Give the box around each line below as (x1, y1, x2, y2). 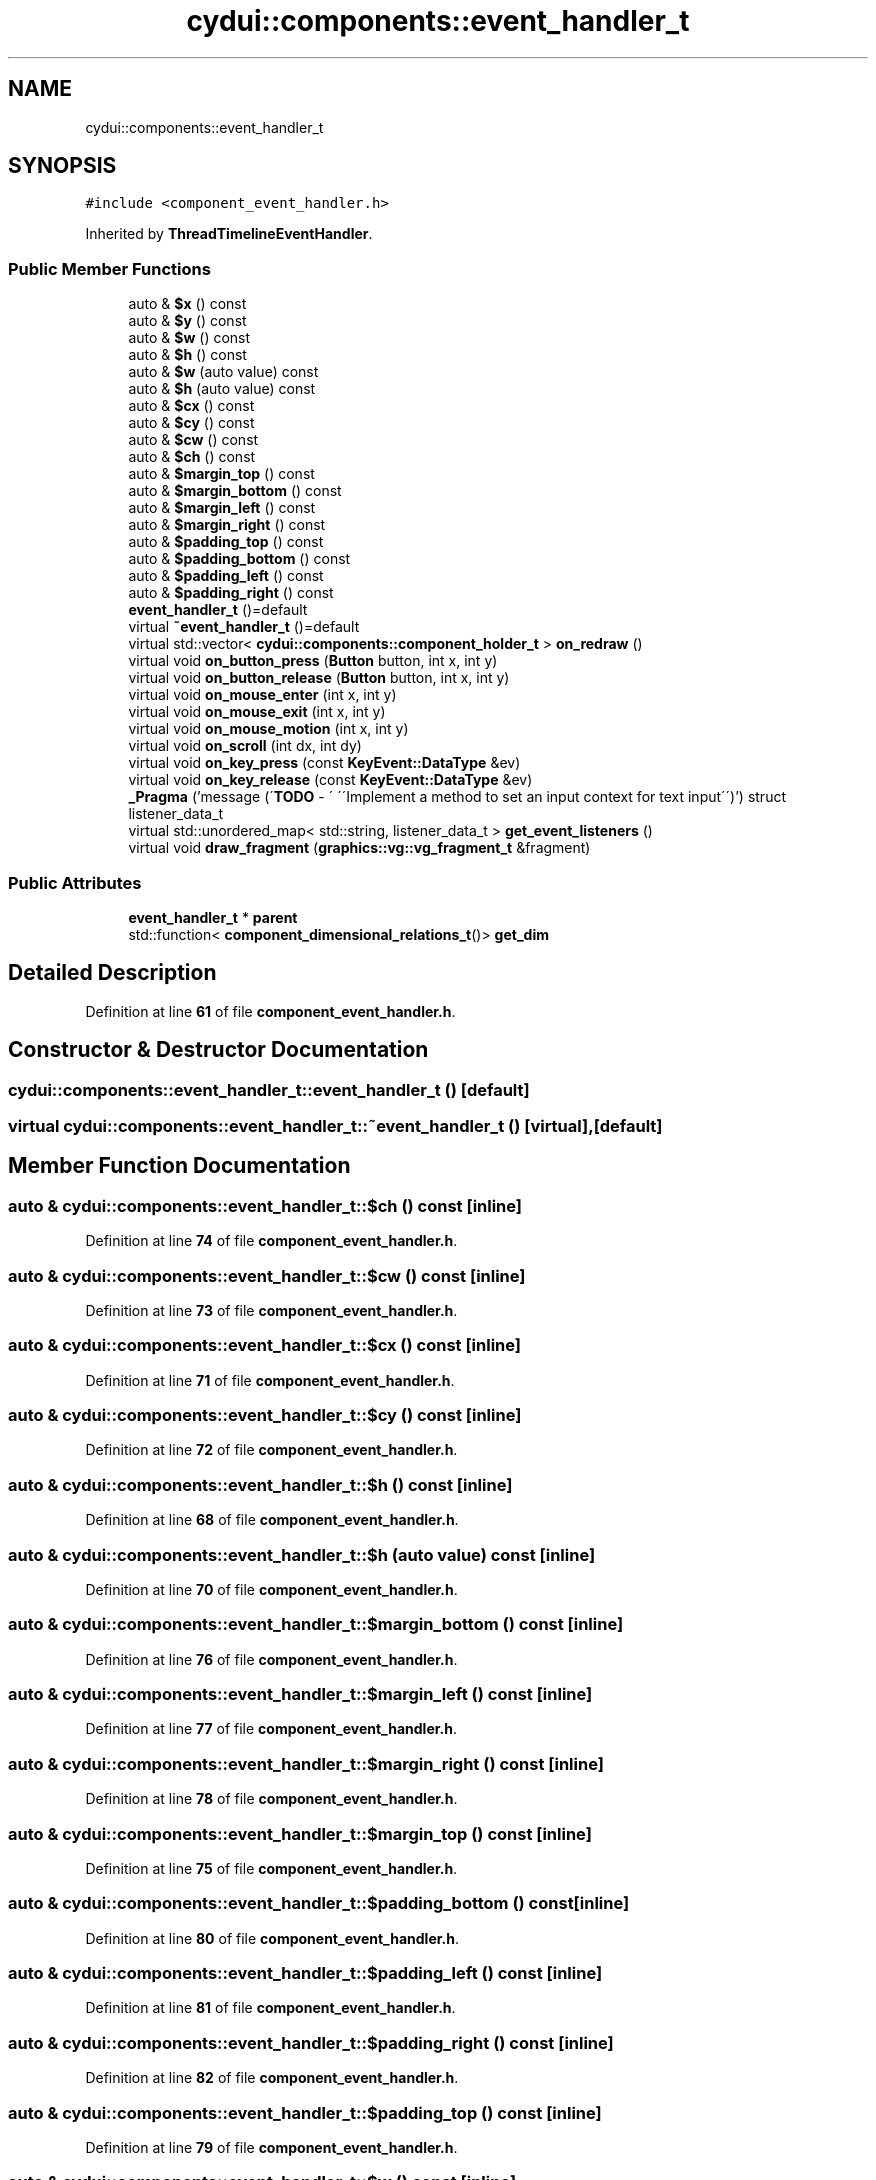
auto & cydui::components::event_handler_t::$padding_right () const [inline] (8, 2032, 614, 2053)
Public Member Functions (8, 258, 211, 279)
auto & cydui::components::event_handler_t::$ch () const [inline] (8, 1195, 523, 1216)
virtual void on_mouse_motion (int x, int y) (128, 720, 409, 738)
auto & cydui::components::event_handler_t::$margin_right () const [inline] (8, 1753, 604, 1774)
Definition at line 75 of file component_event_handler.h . (85, 1859, 458, 1877)
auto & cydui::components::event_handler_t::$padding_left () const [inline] (8, 1963, 603, 1984)
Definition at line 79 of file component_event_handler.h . (85, 2138, 458, 2156)
